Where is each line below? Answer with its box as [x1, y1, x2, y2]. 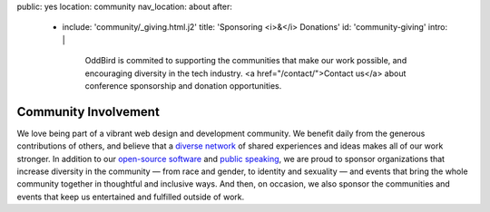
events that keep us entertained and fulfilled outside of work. [16, 191, 245, 202]
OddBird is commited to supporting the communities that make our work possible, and [84, 55, 407, 66]
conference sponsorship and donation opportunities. [84, 80, 282, 91]
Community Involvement [16, 104, 161, 120]
